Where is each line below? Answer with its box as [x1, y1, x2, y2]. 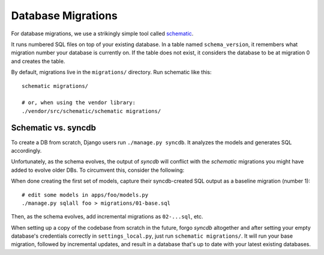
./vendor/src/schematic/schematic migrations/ [22, 108, 161, 114]
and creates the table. [11, 57, 65, 65]
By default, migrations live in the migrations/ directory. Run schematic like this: [11, 69, 212, 76]
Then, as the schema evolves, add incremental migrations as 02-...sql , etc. [11, 213, 203, 220]
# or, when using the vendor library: [22, 99, 136, 106]
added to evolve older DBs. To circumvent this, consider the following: [11, 166, 185, 174]
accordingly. [11, 147, 42, 154]
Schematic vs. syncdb [11, 123, 96, 133]
